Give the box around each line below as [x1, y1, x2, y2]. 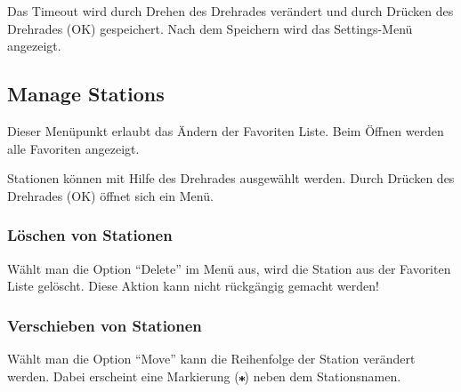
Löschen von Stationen [7, 224, 173, 246]
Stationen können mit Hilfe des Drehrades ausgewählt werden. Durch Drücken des [7, 169, 455, 188]
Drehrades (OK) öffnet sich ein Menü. [7, 186, 214, 204]
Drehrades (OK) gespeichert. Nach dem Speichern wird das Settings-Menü [7, 19, 413, 37]
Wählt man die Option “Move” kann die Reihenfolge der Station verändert [7, 348, 416, 367]
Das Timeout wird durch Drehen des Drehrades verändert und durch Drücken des [7, 2, 454, 20]
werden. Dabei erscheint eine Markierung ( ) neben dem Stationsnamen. [7, 366, 401, 385]
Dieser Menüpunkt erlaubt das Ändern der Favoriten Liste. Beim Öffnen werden [7, 121, 444, 140]
